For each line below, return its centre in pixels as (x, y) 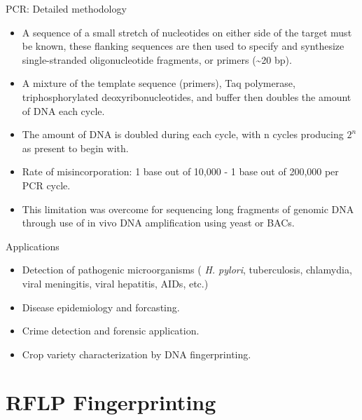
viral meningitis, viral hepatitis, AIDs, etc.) (115, 283)
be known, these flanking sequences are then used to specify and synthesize (183, 46)
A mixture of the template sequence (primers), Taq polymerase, (159, 83)
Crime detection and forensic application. (111, 331)
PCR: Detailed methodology (66, 8)
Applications (33, 246)
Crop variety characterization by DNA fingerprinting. (137, 354)
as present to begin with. (75, 148)
